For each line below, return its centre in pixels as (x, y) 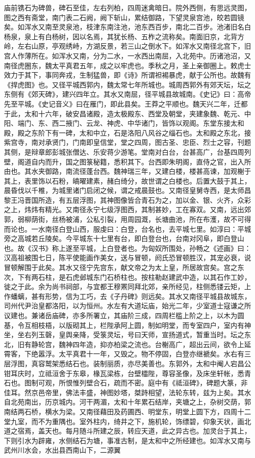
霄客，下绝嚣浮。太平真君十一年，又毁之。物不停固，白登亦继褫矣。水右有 (124, 354)
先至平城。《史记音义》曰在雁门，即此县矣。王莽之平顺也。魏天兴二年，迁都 (126, 103)
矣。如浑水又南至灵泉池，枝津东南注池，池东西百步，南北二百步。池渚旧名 (124, 27)
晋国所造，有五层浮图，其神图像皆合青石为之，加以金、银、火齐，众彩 (138, 200)
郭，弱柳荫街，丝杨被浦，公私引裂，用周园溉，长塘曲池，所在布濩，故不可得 (127, 219)
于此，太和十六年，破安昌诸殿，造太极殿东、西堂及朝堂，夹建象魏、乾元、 (124, 113)
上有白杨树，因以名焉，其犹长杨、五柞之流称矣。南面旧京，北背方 (138, 36)
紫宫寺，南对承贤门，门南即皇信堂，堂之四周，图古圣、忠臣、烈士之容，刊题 (127, 142)
